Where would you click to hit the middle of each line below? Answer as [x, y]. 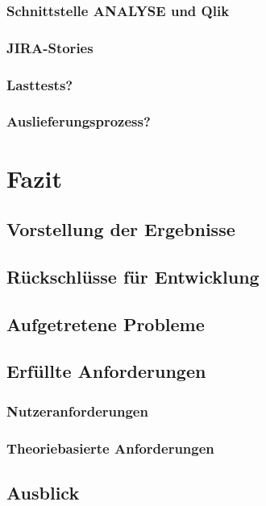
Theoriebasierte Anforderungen [110, 448]
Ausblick [43, 492]
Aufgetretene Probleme [106, 324]
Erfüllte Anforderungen [106, 371]
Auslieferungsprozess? [79, 121]
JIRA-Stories [50, 47]
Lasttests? [40, 84]
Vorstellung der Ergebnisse [121, 229]
